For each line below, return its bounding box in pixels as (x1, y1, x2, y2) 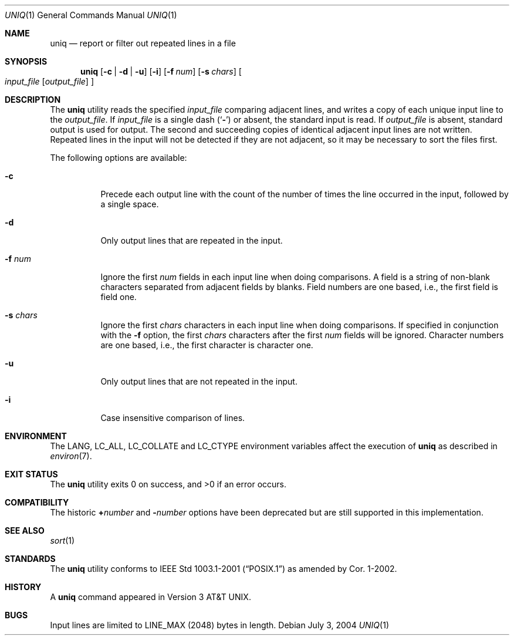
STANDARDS (5, 554, 56, 564)
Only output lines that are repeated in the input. (100, 235, 283, 245)
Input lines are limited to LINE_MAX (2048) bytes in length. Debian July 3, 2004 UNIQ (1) (50, 620, 389, 630)
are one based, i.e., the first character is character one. (100, 340, 313, 350)
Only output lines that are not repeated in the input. (100, 376, 297, 386)
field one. (100, 292, 137, 302)
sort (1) (50, 535, 75, 545)
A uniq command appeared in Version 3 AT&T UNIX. (50, 592, 251, 602)
